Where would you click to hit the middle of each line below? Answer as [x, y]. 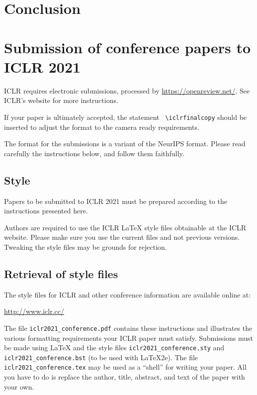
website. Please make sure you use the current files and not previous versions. [122, 237]
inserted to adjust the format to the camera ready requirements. [102, 127]
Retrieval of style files [61, 273]
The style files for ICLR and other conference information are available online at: [128, 294]
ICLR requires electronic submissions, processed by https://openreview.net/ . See [127, 90]
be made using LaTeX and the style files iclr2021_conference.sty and [114, 347]
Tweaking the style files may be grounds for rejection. [86, 247]
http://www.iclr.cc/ [34, 311]
